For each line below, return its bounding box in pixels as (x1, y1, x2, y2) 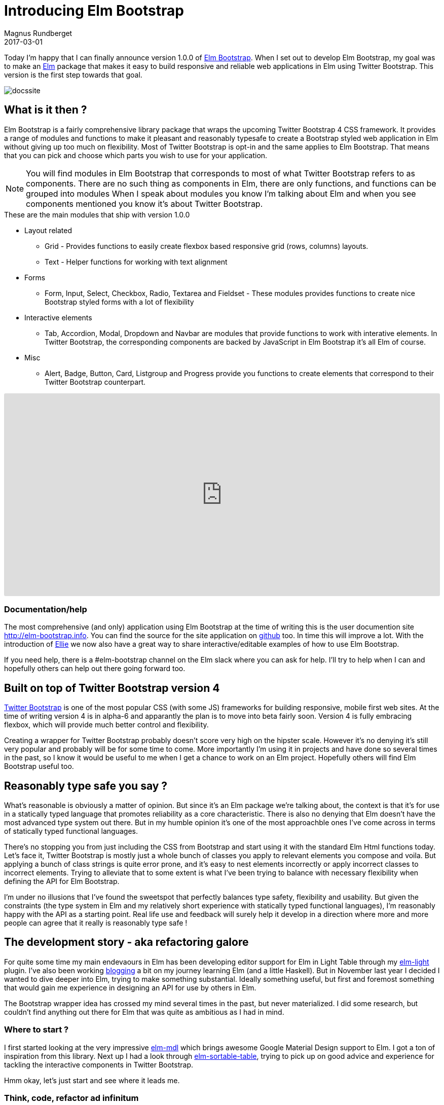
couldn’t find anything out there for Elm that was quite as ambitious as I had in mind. (4, 1007, 284, 1016)
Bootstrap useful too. (4, 762, 74, 771)
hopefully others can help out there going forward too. (4, 664, 186, 673)
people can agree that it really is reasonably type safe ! (4, 918, 188, 928)
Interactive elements (24, 313, 92, 322)
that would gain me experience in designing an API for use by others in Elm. (4, 983, 256, 992)
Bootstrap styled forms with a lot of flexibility (45, 297, 194, 306)
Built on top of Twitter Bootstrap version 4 (4, 681, 220, 694)
